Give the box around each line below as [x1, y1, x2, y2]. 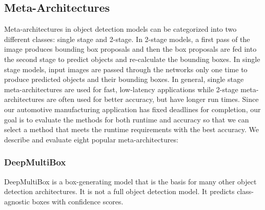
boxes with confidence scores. [32, 196, 124, 206]
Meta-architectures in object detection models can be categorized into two [4, 24, 237, 34]
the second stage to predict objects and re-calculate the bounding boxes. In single [4, 53, 260, 64]
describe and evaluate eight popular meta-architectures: [4, 134, 178, 144]
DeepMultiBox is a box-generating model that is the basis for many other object [4, 176, 257, 186]
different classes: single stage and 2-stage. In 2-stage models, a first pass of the [4, 33, 250, 44]
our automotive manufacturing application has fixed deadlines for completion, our [4, 103, 261, 114]
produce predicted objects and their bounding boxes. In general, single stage [4, 74, 244, 85]
